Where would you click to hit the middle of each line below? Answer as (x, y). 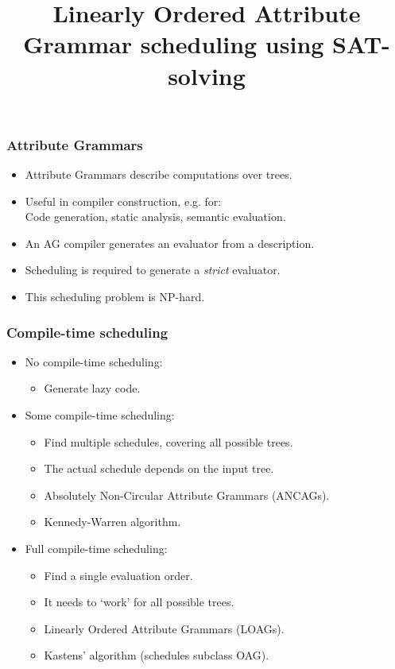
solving (207, 75)
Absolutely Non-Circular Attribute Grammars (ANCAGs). (187, 495)
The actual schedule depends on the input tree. (159, 468)
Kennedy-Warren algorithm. (112, 522)
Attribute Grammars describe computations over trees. (159, 174)
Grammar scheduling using (174, 44)
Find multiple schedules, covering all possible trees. (168, 441)
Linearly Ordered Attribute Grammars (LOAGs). (164, 628)
